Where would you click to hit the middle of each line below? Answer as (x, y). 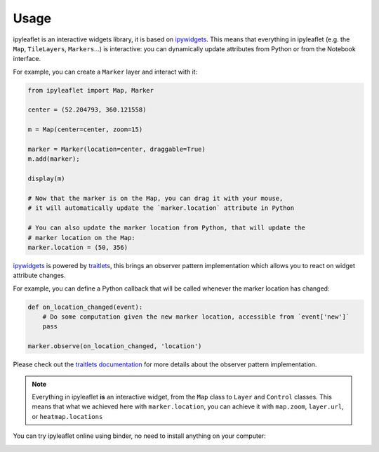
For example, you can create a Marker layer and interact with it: (105, 72)
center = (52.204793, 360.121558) (87, 110)
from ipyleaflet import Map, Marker (91, 90)
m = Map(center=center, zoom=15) (85, 129)
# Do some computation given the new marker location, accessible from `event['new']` (196, 317)
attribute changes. (39, 275)
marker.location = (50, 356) (78, 247)
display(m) (46, 179)
